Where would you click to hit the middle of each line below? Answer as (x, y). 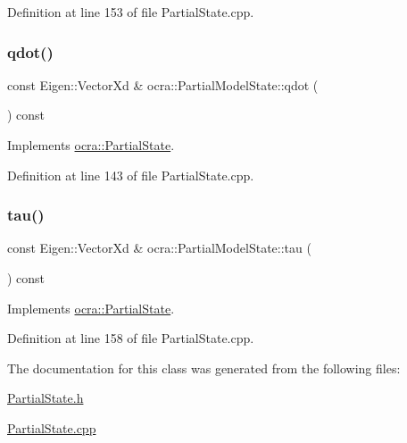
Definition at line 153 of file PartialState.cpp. (131, 12)
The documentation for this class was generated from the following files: (204, 368)
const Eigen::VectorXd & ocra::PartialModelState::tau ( (159, 248)
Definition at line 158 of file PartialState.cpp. (131, 338)
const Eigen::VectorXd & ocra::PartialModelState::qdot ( (163, 84)
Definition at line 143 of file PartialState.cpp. (131, 175)
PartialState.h (46, 398)
